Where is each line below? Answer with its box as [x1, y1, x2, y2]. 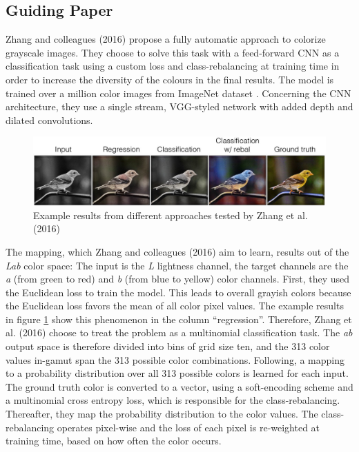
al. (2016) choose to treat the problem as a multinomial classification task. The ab [6, 325, 353, 340]
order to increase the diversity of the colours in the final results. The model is [6, 72, 334, 86]
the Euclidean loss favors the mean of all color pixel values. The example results [6, 298, 344, 313]
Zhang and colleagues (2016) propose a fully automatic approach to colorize [6, 32, 326, 46]
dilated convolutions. [6, 112, 93, 127]
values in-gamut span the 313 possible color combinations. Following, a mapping [6, 352, 345, 367]
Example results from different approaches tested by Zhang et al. [33, 207, 308, 222]
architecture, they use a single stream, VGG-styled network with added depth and [6, 99, 353, 114]
